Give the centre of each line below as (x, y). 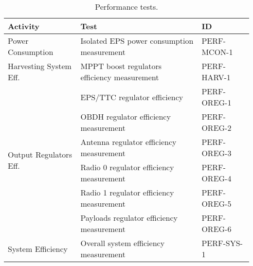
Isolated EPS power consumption (137, 41)
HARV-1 (216, 77)
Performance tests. (126, 7)
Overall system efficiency (123, 243)
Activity (24, 26)
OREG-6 (217, 229)
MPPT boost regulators (121, 66)
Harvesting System (40, 66)
